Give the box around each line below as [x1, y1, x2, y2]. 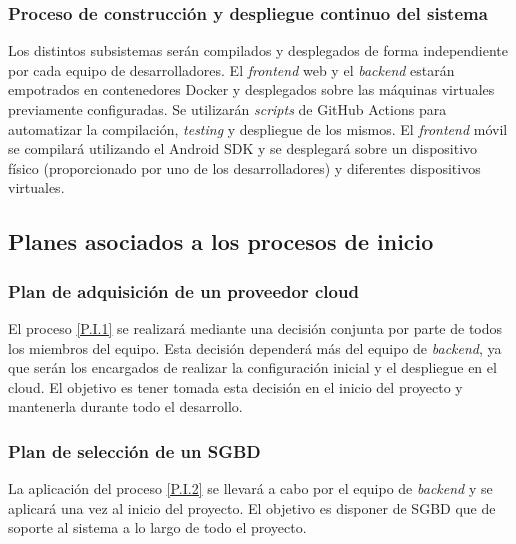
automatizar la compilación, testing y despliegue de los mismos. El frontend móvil [8, 118, 508, 139]
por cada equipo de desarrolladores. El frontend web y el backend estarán [8, 59, 455, 80]
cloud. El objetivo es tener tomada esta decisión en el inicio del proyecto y [8, 376, 463, 397]
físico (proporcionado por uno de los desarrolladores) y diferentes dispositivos [8, 157, 481, 178]
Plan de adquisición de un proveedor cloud [8, 278, 359, 303]
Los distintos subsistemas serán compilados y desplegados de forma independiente [8, 40, 509, 61]
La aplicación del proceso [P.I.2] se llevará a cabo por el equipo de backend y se [8, 478, 493, 499]
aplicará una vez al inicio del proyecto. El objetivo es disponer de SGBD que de [8, 497, 496, 518]
